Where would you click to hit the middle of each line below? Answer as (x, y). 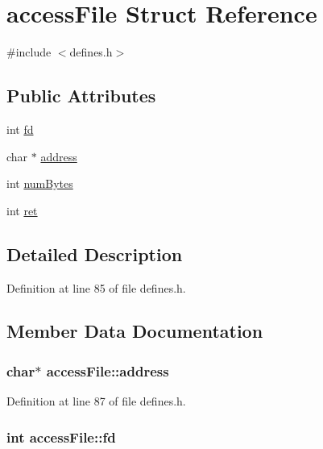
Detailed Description (95, 254)
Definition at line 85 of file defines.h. (96, 287)
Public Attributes (81, 96)
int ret (22, 210)
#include (29, 52)
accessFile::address (108, 370)
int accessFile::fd (61, 437)
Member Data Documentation (135, 331)
